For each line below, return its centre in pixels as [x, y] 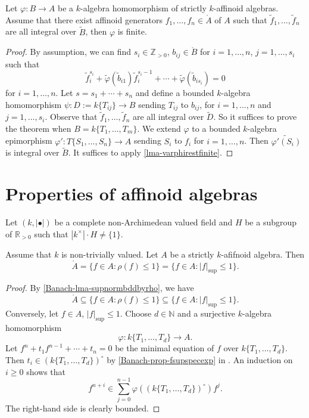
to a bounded [216, 128]
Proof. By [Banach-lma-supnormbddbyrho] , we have [100, 288]
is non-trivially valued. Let [110, 254]
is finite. [132, 31]
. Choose [136, 313]
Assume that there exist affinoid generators [84, 19]
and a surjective [207, 313]
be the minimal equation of [165, 348]
